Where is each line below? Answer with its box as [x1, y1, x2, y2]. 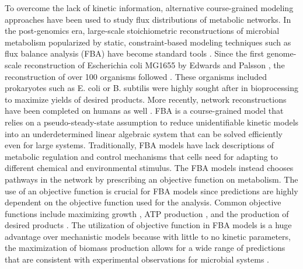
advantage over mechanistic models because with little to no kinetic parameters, [5, 230, 291, 242]
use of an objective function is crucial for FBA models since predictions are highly [5, 184, 298, 197]
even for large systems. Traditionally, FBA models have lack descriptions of [5, 139, 274, 151]
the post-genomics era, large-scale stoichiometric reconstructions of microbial [5, 25, 280, 37]
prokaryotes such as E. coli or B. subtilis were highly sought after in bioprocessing [5, 82, 298, 94]
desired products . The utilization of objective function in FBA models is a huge [5, 219, 292, 231]
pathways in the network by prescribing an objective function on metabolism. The [5, 173, 298, 185]
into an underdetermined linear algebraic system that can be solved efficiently [5, 127, 283, 139]
